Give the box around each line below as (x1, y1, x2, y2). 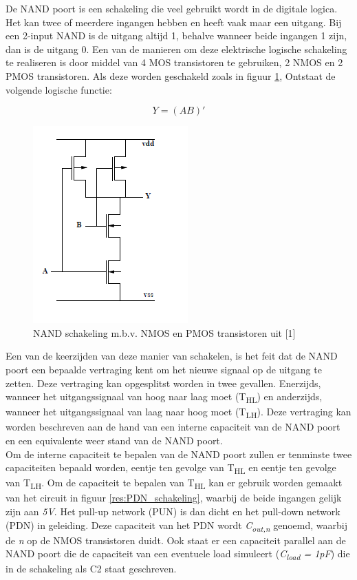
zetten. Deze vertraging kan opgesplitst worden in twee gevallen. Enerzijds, (6, 375, 321, 390)
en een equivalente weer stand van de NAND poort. (6, 433, 223, 447)
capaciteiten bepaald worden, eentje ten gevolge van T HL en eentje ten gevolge (6, 460, 336, 476)
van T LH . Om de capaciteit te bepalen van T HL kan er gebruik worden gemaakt (6, 475, 343, 492)
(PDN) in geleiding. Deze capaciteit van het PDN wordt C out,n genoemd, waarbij (6, 517, 347, 534)
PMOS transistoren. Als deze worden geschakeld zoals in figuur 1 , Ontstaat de (6, 68, 336, 83)
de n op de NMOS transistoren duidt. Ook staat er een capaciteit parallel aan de (6, 532, 346, 547)
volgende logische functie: (6, 82, 112, 96)
